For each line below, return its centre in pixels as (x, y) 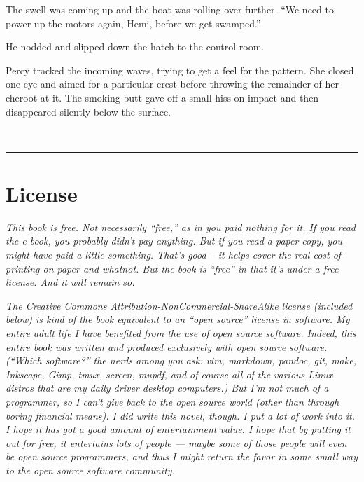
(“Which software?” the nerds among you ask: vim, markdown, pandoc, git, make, (181, 360)
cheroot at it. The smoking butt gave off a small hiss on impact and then (162, 97)
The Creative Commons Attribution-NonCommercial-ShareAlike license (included (179, 305)
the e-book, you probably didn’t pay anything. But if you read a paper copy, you (174, 241)
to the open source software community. (90, 470)
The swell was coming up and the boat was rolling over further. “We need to (170, 9)
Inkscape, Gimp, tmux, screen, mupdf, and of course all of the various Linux (169, 374)
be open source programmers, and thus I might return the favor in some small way (182, 456)
